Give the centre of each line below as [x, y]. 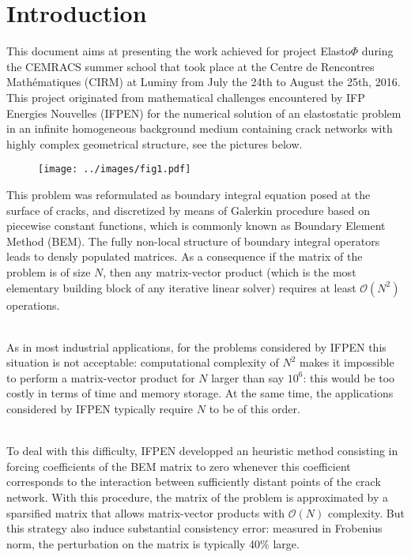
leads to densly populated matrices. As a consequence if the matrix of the [185, 256]
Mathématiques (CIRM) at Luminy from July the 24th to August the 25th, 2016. [204, 82]
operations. [33, 305]
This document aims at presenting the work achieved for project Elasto [179, 51]
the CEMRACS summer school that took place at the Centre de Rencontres [190, 66]
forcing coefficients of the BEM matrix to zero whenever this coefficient [179, 466]
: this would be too [349, 377]
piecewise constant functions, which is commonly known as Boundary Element [196, 226]
